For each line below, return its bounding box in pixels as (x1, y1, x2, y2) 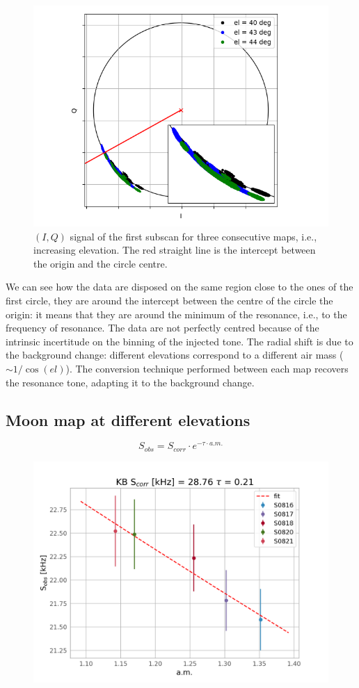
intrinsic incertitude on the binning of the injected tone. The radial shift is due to (6, 334, 353, 348)
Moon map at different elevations (6, 409, 250, 430)
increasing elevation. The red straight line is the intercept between (33, 243, 316, 257)
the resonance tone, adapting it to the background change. (6, 375, 255, 389)
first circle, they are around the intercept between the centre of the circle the (6, 293, 333, 307)
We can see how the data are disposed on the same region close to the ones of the (6, 279, 353, 294)
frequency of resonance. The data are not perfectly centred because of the (6, 320, 319, 335)
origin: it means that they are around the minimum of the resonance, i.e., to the (6, 306, 347, 321)
